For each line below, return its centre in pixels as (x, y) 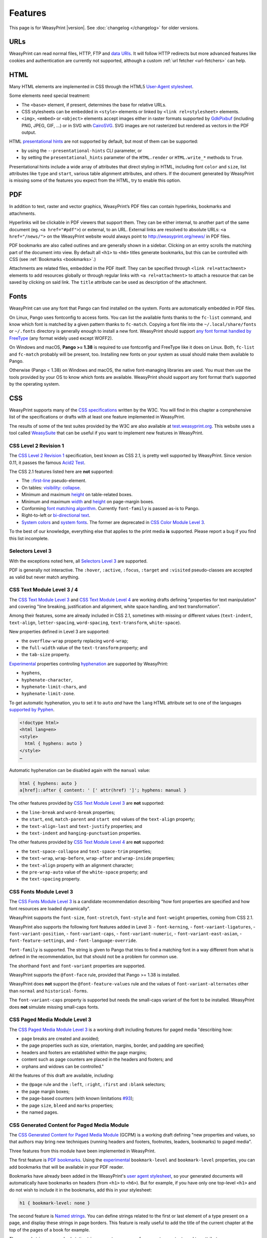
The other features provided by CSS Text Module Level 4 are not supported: (87, 842)
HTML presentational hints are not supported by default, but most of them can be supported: (104, 142)
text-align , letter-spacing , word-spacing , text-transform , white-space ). (95, 622)
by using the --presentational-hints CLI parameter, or (82, 151)
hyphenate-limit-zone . (48, 694)
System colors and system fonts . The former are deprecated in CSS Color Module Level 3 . (113, 522)
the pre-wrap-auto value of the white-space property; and (85, 872)
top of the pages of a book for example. (49, 1230)
